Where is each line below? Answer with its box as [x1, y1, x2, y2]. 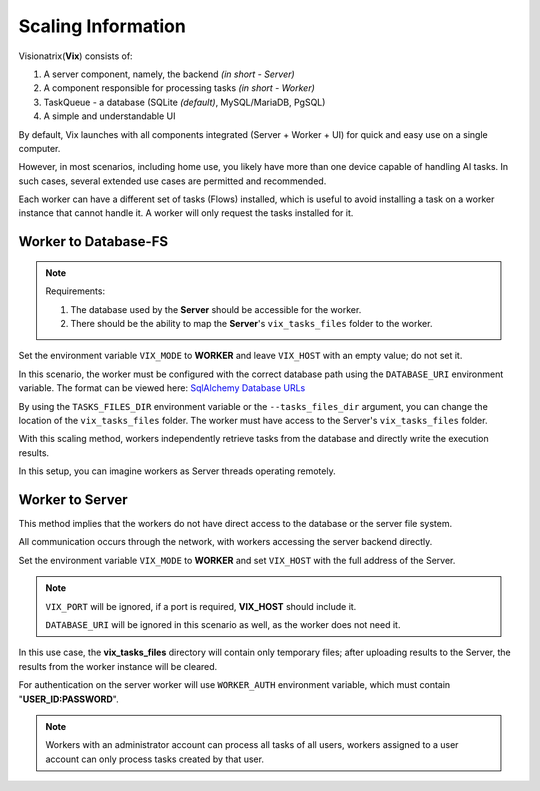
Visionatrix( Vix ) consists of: [18, 50, 134, 62]
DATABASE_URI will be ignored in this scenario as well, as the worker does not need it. [45, 619, 401, 631]
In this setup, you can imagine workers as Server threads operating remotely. [18, 465, 336, 477]
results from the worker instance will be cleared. [18, 660, 218, 672]
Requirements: [45, 285, 105, 297]
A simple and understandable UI [43, 110, 176, 122]
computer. [18, 142, 61, 154]
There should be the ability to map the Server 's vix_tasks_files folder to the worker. [70, 318, 433, 330]
